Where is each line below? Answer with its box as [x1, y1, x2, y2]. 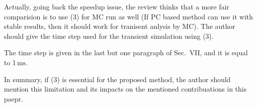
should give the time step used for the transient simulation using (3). [4, 30, 214, 41]
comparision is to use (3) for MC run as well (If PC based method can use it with [4, 11, 253, 21]
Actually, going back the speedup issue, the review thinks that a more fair [4, 1, 230, 11]
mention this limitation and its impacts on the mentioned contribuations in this [4, 84, 247, 94]
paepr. [4, 93, 23, 104]
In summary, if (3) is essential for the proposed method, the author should [4, 74, 231, 84]
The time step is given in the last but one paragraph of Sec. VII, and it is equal [4, 47, 248, 58]
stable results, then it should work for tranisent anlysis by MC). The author [4, 21, 236, 31]
